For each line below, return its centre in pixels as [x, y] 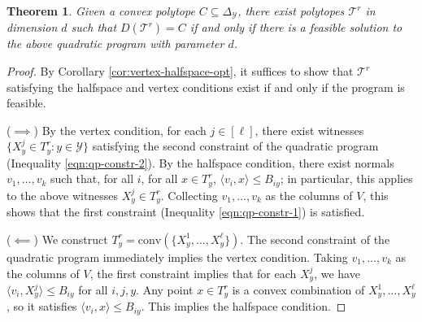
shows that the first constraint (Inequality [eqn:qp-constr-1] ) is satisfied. [186, 212]
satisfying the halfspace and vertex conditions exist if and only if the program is [206, 87]
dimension [32, 27]
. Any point [165, 290]
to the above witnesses [63, 195]
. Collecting [189, 195]
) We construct [71, 239]
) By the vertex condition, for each [120, 130]
